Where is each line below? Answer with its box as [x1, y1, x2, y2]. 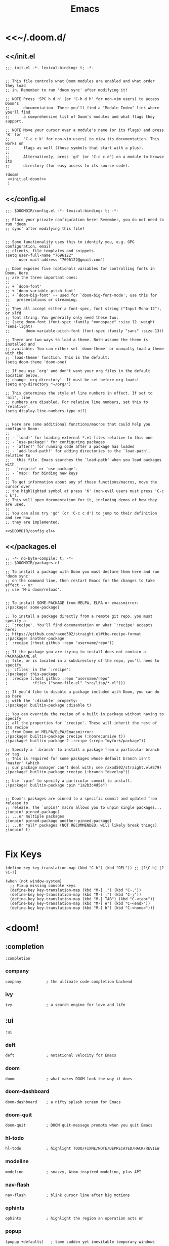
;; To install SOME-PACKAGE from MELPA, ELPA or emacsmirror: [5, 600, 139, 605]
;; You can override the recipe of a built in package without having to [5, 711, 164, 717]
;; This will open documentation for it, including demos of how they [5, 497, 157, 502]
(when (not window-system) [5, 878, 62, 884]
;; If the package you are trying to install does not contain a [5, 649, 146, 654]
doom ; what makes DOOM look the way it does [5, 1076, 133, 1081]
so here [5, 693, 22, 699]
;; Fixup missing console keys [10, 883, 76, 888]
